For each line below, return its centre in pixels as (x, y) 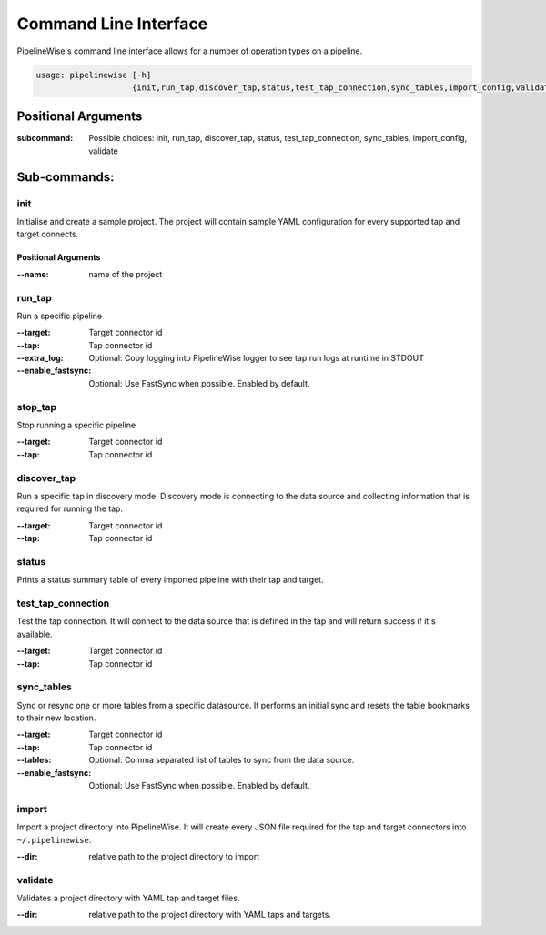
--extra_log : (40, 358)
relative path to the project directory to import (174, 856)
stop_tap (37, 407)
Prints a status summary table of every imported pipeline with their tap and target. (170, 580)
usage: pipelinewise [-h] (94, 75)
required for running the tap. (70, 508)
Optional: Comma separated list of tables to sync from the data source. (222, 760)
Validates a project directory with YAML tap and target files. (128, 898)
